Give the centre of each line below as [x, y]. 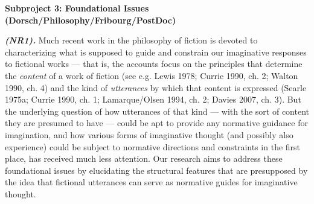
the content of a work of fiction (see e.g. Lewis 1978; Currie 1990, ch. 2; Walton [152, 75]
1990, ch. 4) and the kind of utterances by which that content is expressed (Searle [156, 87]
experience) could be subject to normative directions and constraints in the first [153, 146]
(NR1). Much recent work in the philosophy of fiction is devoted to [131, 40]
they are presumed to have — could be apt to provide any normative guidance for [156, 123]
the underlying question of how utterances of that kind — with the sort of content [157, 111]
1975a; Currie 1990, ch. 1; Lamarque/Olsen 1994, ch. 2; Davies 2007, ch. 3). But [153, 99]
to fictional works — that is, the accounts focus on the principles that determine [154, 64]
